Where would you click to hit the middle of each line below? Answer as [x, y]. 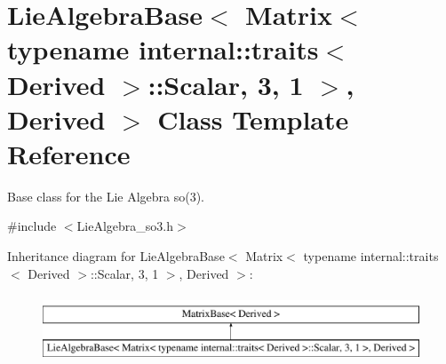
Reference [69, 153]
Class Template [253, 119]
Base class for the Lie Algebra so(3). [106, 196]
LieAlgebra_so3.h [125, 226]
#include [32, 226]
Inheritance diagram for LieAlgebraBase [116, 256]
